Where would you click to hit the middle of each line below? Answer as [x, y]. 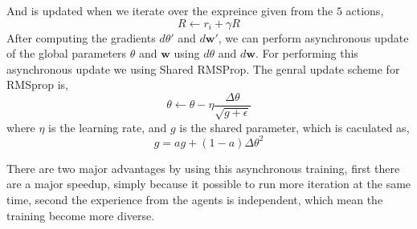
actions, [365, 10]
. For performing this [307, 53]
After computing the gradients [81, 37]
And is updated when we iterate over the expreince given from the [170, 10]
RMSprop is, [37, 84]
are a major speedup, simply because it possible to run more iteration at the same [209, 184]
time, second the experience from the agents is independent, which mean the [195, 200]
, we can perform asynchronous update [313, 37]
